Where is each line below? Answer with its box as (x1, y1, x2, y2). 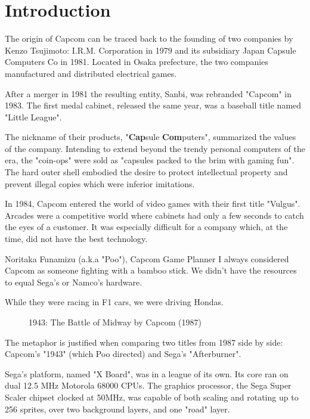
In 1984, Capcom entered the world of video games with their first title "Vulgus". (5, 197, 300, 210)
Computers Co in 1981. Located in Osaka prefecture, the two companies (5, 55, 268, 68)
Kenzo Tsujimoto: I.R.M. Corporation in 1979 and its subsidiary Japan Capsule (5, 44, 296, 56)
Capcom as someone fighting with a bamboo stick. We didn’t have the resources (5, 264, 297, 277)
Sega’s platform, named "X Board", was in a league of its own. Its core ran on (5, 367, 289, 380)
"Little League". (5, 110, 62, 123)
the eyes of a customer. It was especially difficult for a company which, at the (5, 221, 288, 233)
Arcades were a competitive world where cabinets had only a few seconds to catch (5, 209, 304, 221)
